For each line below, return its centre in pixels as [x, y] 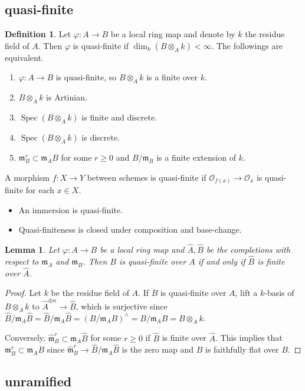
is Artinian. [67, 97]
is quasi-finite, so [86, 77]
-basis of [279, 293]
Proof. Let [23, 293]
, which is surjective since [122, 306]
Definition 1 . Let [38, 34]
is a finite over [172, 77]
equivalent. [24, 57]
